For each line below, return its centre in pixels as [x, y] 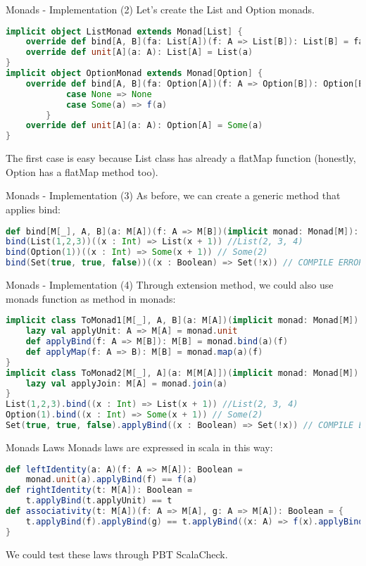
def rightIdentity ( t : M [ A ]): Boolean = [99, 490]
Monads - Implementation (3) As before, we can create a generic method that [173, 195]
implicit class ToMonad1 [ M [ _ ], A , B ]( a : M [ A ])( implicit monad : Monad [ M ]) [182, 321]
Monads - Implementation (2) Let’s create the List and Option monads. [160, 9]
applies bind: [33, 209]
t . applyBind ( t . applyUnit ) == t [99, 501]
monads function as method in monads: [91, 298]
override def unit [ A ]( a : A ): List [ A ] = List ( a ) [139, 52]
